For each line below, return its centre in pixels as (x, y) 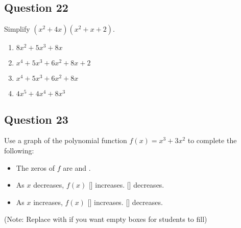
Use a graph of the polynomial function (66, 140)
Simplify (17, 29)
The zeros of (35, 167)
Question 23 (36, 119)
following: (19, 150)
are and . (77, 167)
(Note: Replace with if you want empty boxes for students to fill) (106, 219)
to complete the (212, 140)
